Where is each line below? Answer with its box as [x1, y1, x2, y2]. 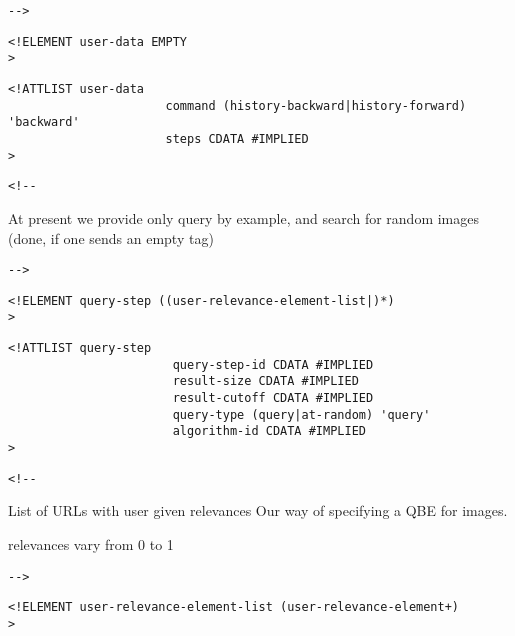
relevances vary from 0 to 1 [8, 533, 174, 554]
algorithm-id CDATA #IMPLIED [172, 424, 366, 439]
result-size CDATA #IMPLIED [172, 374, 359, 389]
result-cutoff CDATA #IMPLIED [172, 391, 374, 406]
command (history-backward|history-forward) [165, 98, 467, 113]
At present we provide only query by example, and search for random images [8, 207, 480, 228]
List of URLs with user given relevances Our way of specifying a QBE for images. [8, 500, 508, 521]
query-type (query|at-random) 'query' [172, 407, 431, 422]
